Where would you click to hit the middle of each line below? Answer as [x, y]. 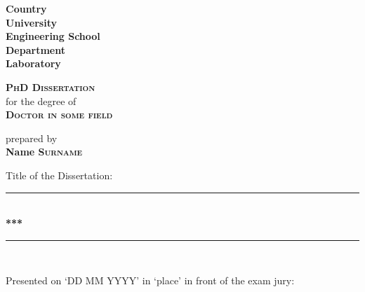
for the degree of [41, 100]
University [31, 22]
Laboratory [33, 63]
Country [26, 8]
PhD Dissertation [51, 86]
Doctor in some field [59, 114]
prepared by [32, 138]
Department [35, 49]
